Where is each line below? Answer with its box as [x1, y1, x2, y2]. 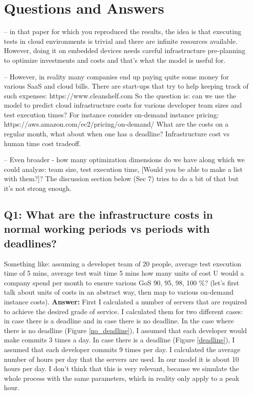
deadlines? [4, 235, 57, 250]
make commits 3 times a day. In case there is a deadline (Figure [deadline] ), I [4, 335, 235, 345]
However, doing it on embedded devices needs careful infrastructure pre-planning [4, 45, 246, 56]
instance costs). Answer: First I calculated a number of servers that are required [4, 296, 247, 306]
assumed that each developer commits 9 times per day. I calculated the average [4, 344, 240, 354]
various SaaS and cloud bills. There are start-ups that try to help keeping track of [4, 81, 249, 91]
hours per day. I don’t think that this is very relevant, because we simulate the [4, 363, 239, 374]
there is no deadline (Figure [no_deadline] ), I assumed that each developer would [4, 325, 247, 335]
